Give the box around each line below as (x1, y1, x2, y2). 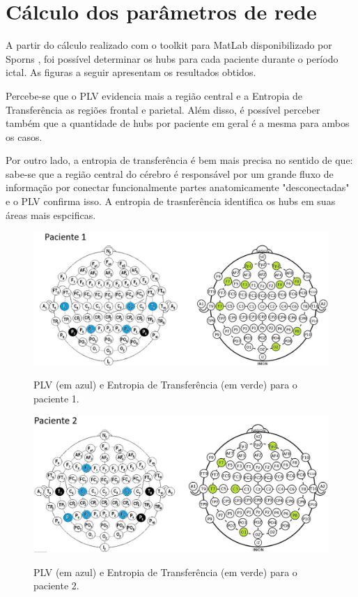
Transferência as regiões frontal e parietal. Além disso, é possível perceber (6, 102, 320, 116)
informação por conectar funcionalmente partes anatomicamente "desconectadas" (6, 180, 350, 195)
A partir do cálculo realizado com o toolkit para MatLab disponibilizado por (6, 38, 332, 52)
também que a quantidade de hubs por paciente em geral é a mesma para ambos (6, 116, 350, 130)
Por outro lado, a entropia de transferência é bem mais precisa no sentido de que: (6, 153, 353, 167)
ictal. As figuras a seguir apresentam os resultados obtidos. (6, 65, 256, 80)
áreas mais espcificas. (6, 207, 96, 222)
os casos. (6, 129, 42, 144)
